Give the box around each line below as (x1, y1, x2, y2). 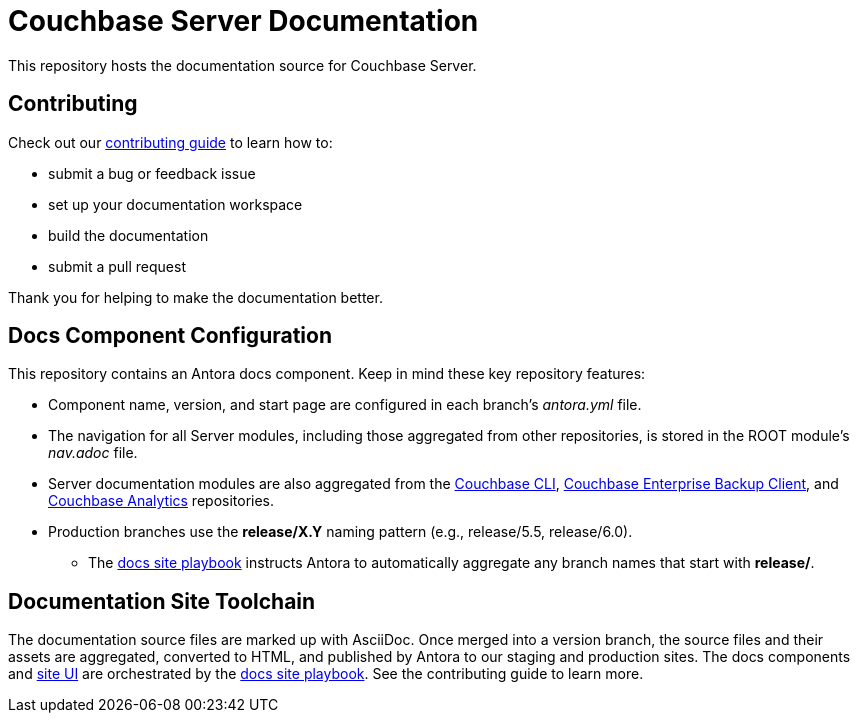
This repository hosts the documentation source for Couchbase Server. (8, 56, 477, 74)
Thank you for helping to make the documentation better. (8, 288, 383, 306)
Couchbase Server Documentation (8, 4, 479, 38)
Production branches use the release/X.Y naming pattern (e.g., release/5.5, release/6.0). (48, 523, 633, 541)
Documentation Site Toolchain (8, 588, 316, 614)
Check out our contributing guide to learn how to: (8, 133, 333, 151)
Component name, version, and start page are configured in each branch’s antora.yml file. (48, 396, 642, 414)
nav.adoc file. (48, 444, 138, 462)
